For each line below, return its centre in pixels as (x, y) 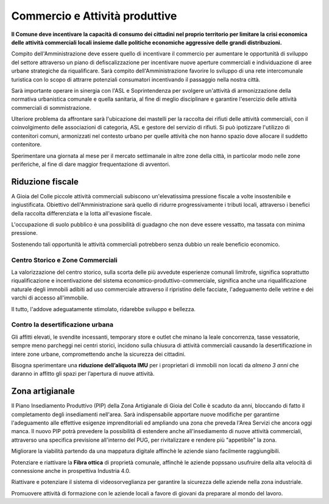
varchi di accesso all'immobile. (50, 298)
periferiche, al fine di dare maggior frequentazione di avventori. (91, 164)
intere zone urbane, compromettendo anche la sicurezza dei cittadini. (98, 354)
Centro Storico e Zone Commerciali (65, 260)
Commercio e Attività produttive (94, 16)
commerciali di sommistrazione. (51, 107)
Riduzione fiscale (45, 182)
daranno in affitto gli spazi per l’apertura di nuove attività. (83, 374)
